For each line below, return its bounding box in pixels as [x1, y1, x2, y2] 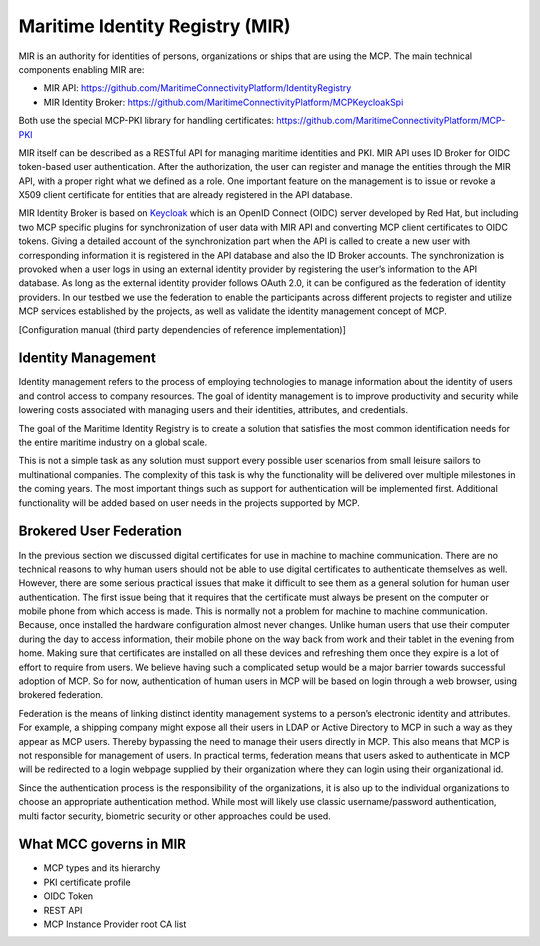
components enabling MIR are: [18, 63, 145, 75]
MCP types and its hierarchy [43, 862, 161, 874]
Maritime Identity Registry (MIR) [18, 15, 291, 37]
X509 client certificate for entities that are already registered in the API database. [18, 189, 353, 201]
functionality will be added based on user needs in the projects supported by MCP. [18, 496, 360, 509]
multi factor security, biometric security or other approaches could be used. [18, 810, 332, 822]
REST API [43, 904, 83, 916]
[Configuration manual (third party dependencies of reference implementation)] [18, 323, 347, 335]
